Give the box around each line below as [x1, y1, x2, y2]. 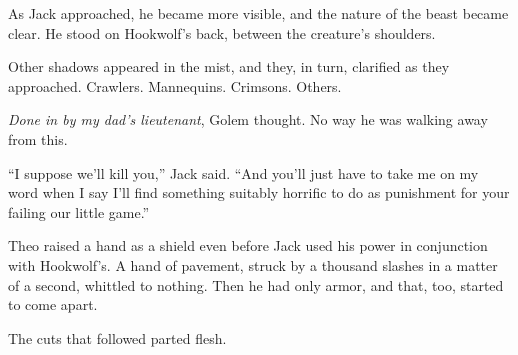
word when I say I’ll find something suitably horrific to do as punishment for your [8, 182, 510, 203]
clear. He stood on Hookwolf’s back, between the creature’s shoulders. [8, 22, 436, 43]
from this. [8, 128, 68, 149]
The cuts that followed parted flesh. [8, 327, 227, 348]
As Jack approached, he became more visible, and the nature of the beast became [8, 3, 509, 23]
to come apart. [8, 294, 98, 315]
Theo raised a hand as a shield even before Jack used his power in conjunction [8, 235, 488, 256]
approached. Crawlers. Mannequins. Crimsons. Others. [8, 75, 342, 96]
